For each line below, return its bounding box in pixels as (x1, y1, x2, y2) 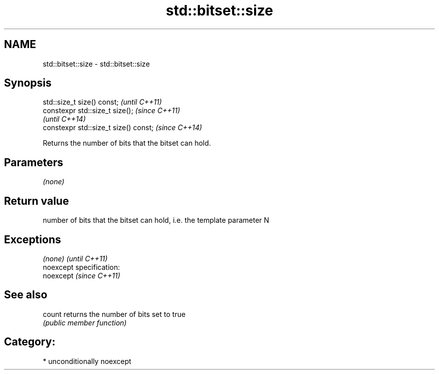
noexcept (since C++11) (43, 271, 120, 280)
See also (4, 288, 48, 301)
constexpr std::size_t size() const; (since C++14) (43, 123, 202, 132)
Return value (4, 194, 69, 207)
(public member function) (43, 318, 127, 327)
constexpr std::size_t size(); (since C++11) (43, 106, 180, 115)
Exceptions (4, 233, 61, 246)
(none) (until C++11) (43, 254, 108, 263)
